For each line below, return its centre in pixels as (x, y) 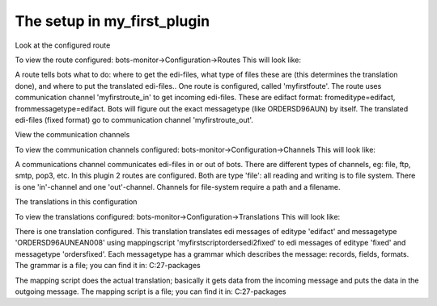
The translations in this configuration (76, 202)
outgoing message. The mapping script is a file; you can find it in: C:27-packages (151, 291)
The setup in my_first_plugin (112, 21)
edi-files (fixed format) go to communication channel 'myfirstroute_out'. (134, 119)
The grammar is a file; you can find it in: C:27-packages (108, 266)
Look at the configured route (63, 45)
